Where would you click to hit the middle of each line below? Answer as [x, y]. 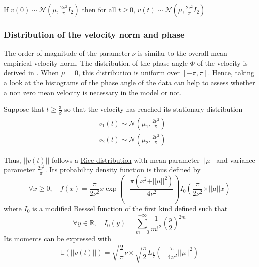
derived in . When [32, 72]
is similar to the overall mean [183, 53]
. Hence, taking [231, 72]
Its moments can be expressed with [58, 238]
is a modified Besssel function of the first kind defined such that [130, 208]
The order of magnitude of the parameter [67, 53]
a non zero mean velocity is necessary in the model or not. [93, 92]
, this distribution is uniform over [129, 72]
